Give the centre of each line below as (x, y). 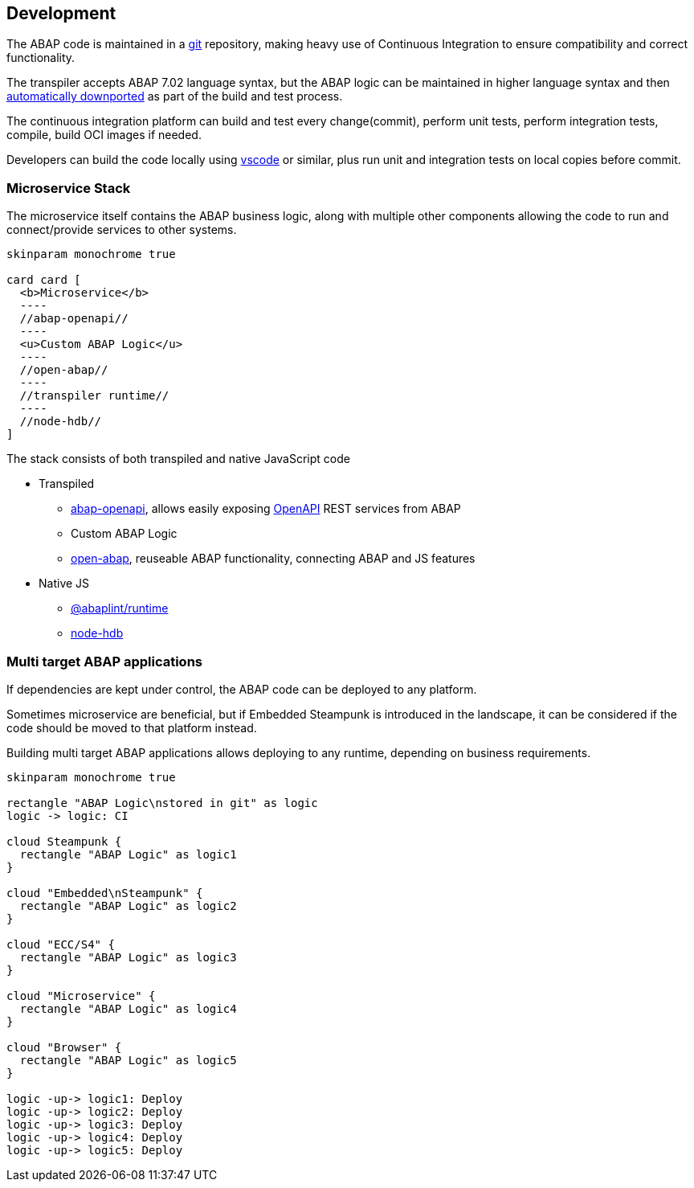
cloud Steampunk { (64, 841)
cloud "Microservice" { (81, 995)
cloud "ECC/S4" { (61, 944)
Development (61, 13)
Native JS (64, 584)
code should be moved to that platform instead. (132, 727)
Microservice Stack (69, 188)
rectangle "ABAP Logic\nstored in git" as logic (162, 803)
